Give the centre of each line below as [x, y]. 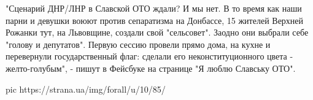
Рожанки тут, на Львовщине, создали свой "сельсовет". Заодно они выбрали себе [157, 32]
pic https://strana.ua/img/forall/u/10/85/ [86, 89]
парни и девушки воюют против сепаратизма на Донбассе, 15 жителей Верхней [155, 20]
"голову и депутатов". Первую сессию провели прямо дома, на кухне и [138, 44]
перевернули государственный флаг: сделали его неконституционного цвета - [149, 56]
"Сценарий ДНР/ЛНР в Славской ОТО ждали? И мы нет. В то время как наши [154, 8]
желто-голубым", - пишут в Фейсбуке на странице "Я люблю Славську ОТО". [151, 68]
